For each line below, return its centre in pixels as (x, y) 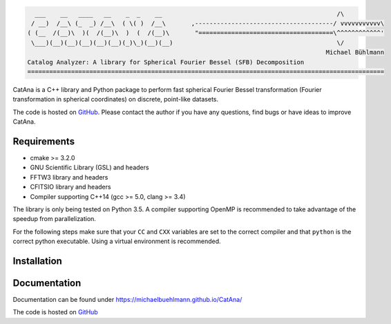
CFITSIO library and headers (70, 187)
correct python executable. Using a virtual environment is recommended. (117, 241)
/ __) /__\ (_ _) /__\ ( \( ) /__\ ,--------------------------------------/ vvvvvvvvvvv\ (208, 23)
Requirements (44, 141)
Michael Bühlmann (355, 53)
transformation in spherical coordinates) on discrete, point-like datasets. (116, 99)
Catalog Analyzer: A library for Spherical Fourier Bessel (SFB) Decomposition (166, 62)
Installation (37, 261)
